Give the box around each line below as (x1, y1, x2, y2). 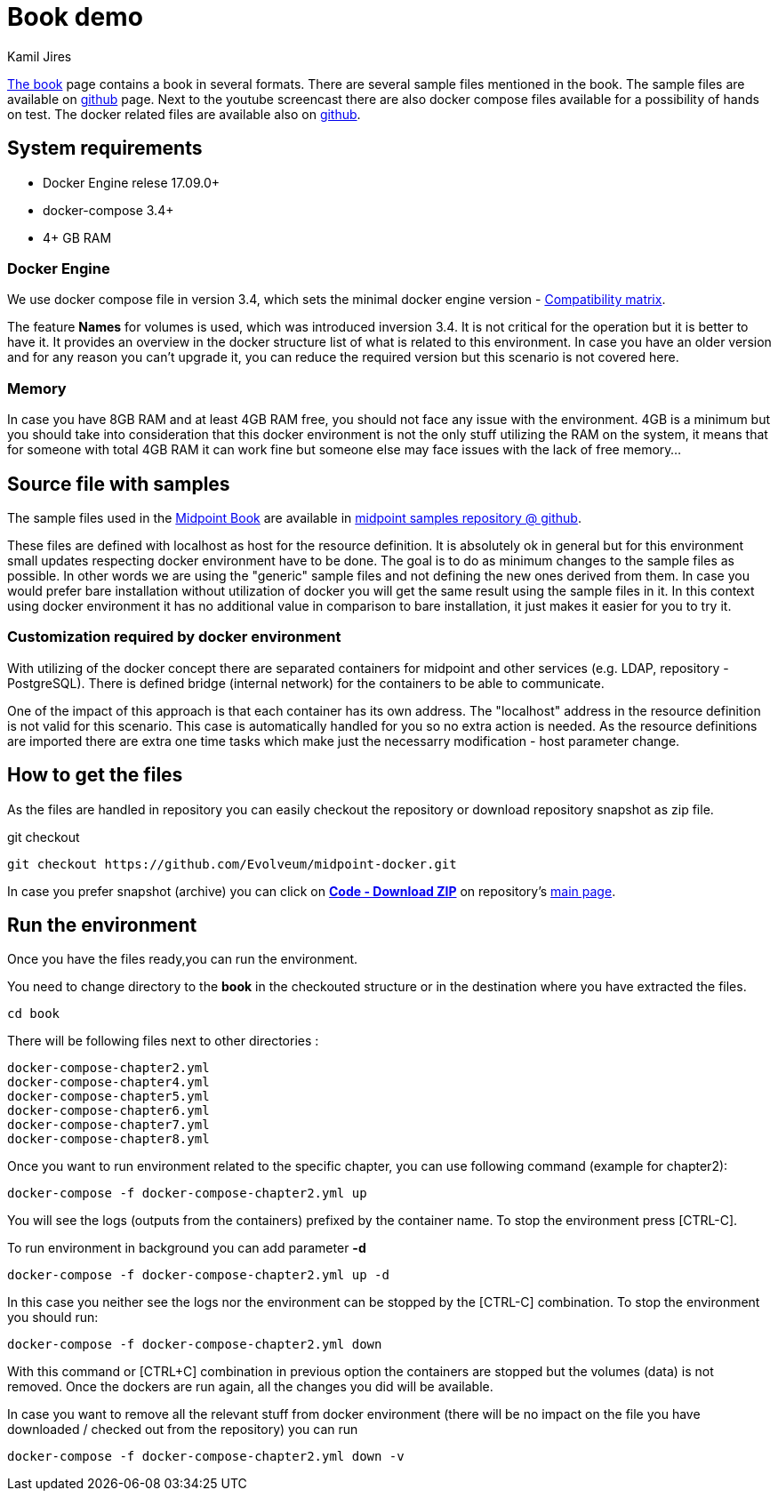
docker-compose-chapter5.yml (7, 1089, 210, 1104)
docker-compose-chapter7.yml (7, 1117, 210, 1133)
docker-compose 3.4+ (43, 202, 174, 218)
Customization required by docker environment (7, 628, 341, 646)
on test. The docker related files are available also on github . (7, 106, 361, 122)
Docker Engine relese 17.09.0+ (43, 174, 220, 190)
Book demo (7, 2, 143, 32)
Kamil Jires (7, 48, 72, 64)
